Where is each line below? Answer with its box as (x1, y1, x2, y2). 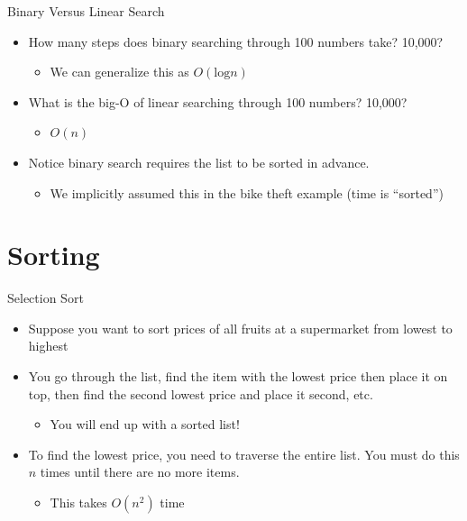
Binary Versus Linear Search (7, 2, 165, 20)
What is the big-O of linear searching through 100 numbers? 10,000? (28, 92, 407, 111)
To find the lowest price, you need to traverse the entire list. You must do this (28, 444, 460, 463)
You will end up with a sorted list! (50, 415, 240, 434)
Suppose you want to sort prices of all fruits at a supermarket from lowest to (28, 318, 453, 337)
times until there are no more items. (40, 462, 240, 481)
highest (28, 336, 69, 355)
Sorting (7, 236, 100, 273)
